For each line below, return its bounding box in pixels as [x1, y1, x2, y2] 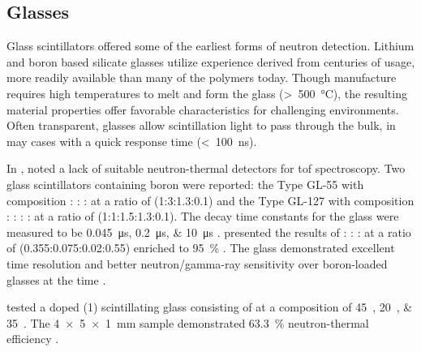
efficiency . [6, 330, 59, 347]
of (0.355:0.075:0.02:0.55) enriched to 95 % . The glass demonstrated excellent [6, 239, 395, 256]
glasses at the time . [6, 271, 106, 288]
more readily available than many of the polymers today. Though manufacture [6, 69, 397, 86]
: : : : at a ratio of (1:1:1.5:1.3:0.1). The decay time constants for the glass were [6, 208, 399, 225]
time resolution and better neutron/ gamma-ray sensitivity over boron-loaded [6, 255, 388, 272]
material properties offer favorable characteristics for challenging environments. [6, 101, 399, 118]
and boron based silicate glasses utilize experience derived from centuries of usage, [6, 53, 415, 70]
